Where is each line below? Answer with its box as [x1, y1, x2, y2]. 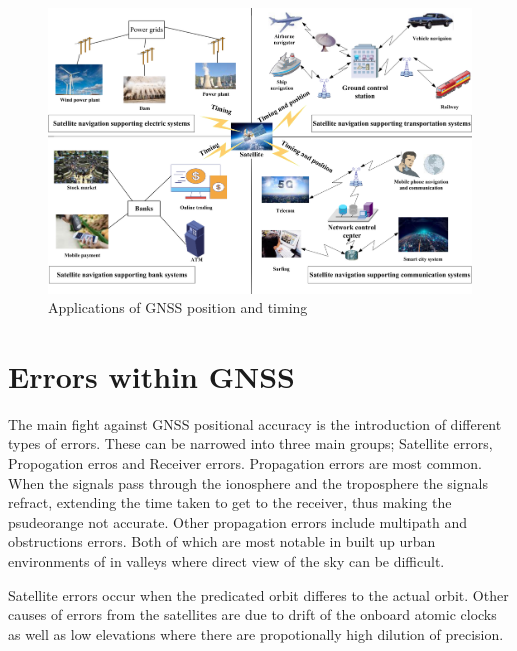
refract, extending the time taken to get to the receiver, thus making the [8, 492, 452, 513]
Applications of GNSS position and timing [48, 297, 308, 318]
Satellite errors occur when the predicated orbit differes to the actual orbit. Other [8, 584, 509, 605]
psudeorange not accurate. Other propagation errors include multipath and [8, 511, 467, 532]
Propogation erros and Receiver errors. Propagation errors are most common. [8, 453, 482, 474]
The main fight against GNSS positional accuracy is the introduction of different [8, 413, 502, 434]
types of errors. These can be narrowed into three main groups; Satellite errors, [8, 433, 493, 454]
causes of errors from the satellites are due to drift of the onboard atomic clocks [8, 604, 497, 625]
